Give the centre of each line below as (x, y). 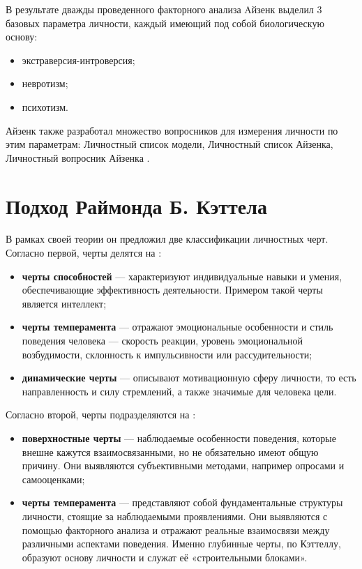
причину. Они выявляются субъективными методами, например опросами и (183, 465)
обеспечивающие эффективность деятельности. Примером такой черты (172, 290)
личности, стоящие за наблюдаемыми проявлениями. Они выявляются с (175, 516)
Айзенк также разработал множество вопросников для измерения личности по (172, 130)
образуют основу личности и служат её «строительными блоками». (165, 557)
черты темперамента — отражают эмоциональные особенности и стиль (178, 327)
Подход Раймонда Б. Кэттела (136, 205)
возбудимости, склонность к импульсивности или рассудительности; (167, 354)
